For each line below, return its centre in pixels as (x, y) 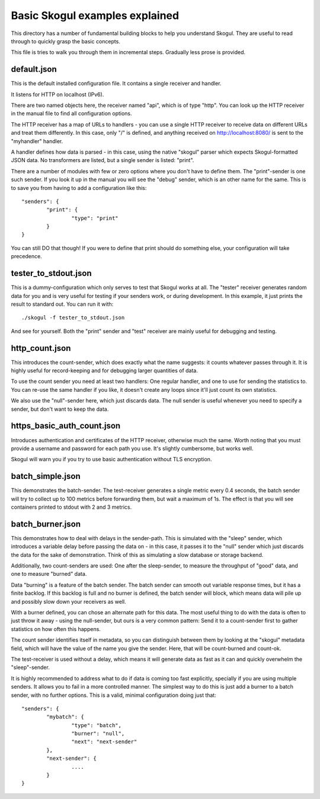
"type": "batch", (96, 725)
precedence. (27, 256)
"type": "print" (95, 218)
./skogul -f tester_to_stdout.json (73, 318)
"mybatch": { (65, 717)
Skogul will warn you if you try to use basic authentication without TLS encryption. (111, 459)
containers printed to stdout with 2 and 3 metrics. (71, 507)
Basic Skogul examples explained (95, 15)
